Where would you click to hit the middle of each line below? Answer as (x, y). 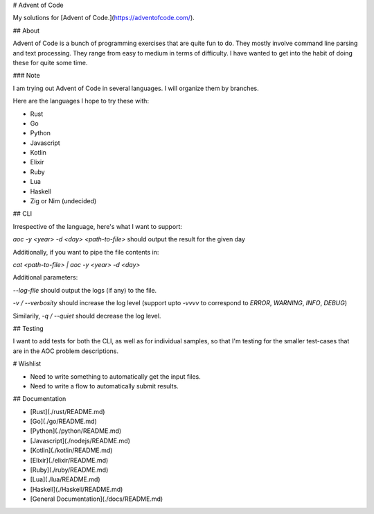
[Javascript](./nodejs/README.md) (80, 440)
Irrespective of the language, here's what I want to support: (98, 226)
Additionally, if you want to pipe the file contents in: (86, 252)
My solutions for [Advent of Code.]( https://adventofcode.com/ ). (104, 18)
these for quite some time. (50, 62)
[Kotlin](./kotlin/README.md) (71, 450)
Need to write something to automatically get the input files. (115, 376)
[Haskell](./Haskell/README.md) (77, 489)
